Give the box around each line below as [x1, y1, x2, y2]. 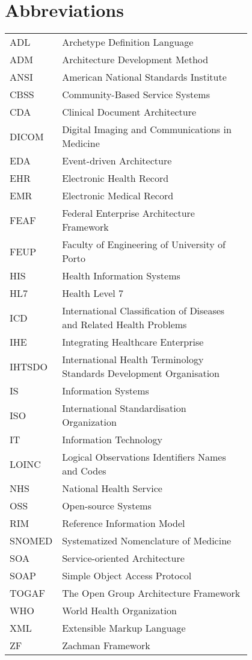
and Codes [62, 464, 106, 478]
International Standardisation [62, 401, 186, 416]
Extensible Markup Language [62, 621, 186, 635]
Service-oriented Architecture [62, 551, 185, 565]
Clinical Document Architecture [62, 105, 197, 119]
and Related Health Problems [62, 317, 187, 332]
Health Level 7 [62, 286, 124, 300]
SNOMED [10, 534, 53, 548]
